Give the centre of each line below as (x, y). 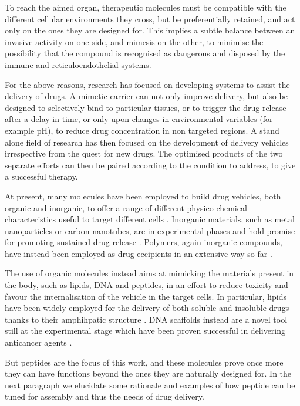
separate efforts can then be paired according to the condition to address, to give (150, 165)
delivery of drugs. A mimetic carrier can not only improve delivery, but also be (146, 96)
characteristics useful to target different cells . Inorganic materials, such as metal (150, 219)
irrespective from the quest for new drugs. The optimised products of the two (144, 153)
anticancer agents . (38, 342)
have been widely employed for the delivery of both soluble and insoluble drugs (147, 308)
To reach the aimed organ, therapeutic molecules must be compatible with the (146, 7)
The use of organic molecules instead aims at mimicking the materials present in (149, 273)
